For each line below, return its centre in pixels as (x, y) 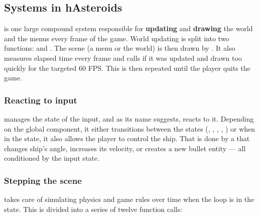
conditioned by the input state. (52, 158)
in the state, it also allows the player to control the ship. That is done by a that (127, 138)
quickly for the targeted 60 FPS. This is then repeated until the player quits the (127, 68)
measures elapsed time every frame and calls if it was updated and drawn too (123, 58)
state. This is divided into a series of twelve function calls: (93, 209)
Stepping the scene (43, 180)
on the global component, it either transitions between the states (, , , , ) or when (130, 128)
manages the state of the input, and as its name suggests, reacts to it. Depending (129, 118)
